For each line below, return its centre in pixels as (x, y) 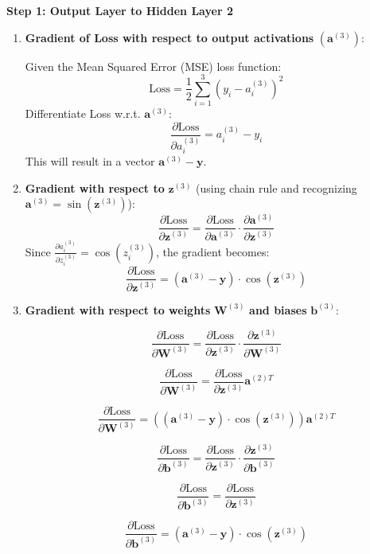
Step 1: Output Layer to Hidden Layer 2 (120, 10)
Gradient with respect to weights (118, 309)
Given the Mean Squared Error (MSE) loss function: (153, 66)
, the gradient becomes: (212, 251)
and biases (278, 309)
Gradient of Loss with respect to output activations (169, 37)
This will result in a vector (90, 161)
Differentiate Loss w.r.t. (83, 113)
